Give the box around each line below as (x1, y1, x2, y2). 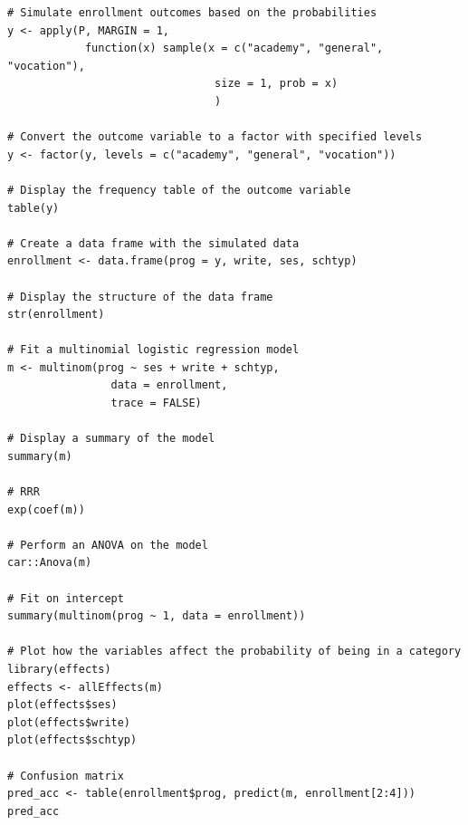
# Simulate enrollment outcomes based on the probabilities (7, 6, 377, 19)
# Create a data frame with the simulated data (7, 236, 300, 250)
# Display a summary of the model (7, 432, 215, 446)
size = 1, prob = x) (215, 77, 339, 91)
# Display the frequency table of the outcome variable (7, 183, 351, 197)
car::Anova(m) (7, 556, 92, 570)
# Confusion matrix (7, 769, 124, 782)
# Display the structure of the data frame (7, 290, 273, 303)
